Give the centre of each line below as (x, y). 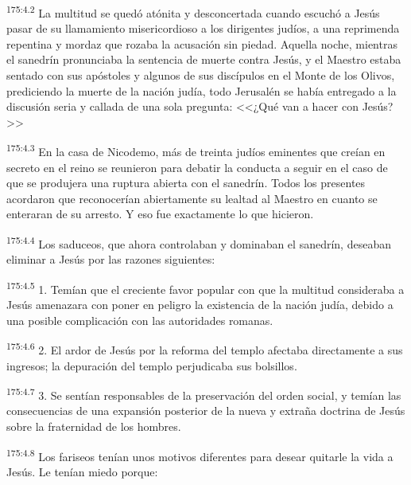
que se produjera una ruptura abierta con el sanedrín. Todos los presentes (186, 183)
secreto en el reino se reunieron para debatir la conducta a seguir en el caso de (197, 167)
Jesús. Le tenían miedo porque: (82, 471)
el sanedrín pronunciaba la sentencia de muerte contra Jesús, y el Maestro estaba (204, 59)
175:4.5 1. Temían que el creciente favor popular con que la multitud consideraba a (205, 287)
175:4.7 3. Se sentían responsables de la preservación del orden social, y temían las (204, 394)
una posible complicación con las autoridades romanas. (140, 320)
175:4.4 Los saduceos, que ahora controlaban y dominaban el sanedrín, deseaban (199, 242)
